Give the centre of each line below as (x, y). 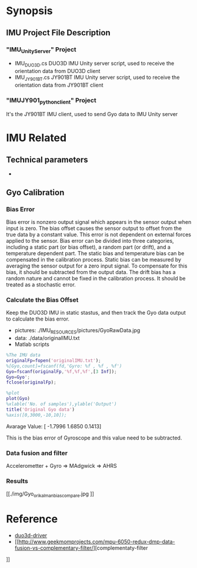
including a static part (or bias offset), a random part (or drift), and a (88, 247)
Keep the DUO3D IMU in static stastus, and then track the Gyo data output (96, 313)
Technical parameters (47, 159)
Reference (32, 519)
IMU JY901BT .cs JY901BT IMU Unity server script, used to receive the (97, 78)
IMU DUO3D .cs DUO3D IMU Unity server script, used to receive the (94, 64)
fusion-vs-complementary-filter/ (54, 548)
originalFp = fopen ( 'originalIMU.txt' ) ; (54, 361)
